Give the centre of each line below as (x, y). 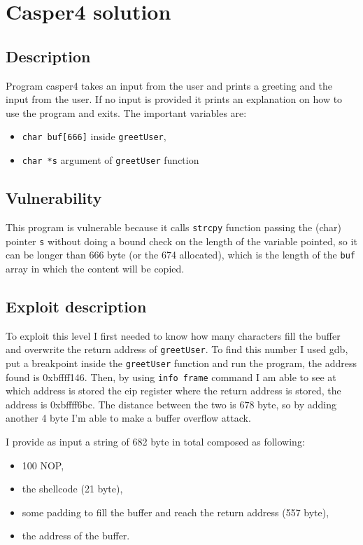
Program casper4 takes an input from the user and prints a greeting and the (169, 85)
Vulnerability (54, 198)
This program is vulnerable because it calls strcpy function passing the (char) (173, 227)
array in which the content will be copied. (95, 268)
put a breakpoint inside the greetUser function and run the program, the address (181, 363)
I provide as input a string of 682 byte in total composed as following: (155, 441)
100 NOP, (43, 465)
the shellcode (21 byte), (72, 489)
